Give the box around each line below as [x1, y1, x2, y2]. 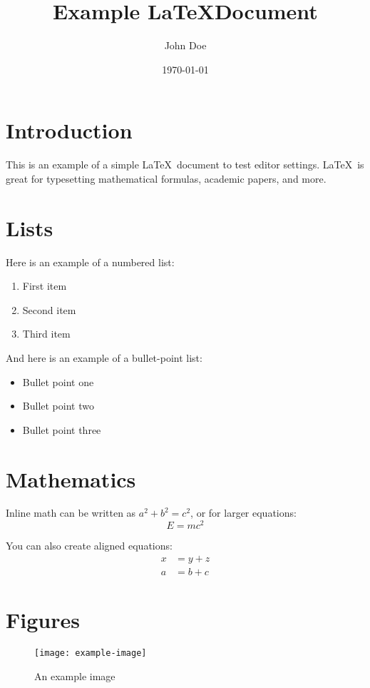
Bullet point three [22, 422, 101, 437]
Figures [6, 604, 80, 634]
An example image [34, 668, 115, 683]
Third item [22, 326, 71, 341]
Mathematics [6, 464, 136, 493]
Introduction [6, 116, 133, 145]
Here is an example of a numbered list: [6, 254, 175, 269]
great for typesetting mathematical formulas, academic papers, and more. [6, 171, 327, 186]
